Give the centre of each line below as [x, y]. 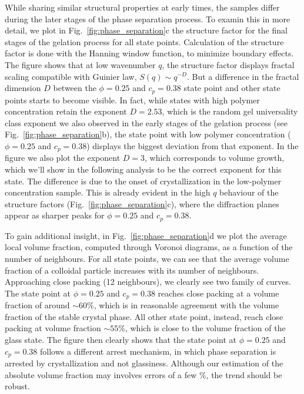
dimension [23, 88]
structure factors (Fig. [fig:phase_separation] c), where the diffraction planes [142, 203]
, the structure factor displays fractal [228, 64]
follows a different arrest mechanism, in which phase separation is [158, 351]
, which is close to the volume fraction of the [205, 328]
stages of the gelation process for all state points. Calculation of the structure [144, 41]
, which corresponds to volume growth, [215, 158]
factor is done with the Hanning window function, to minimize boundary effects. [149, 53]
